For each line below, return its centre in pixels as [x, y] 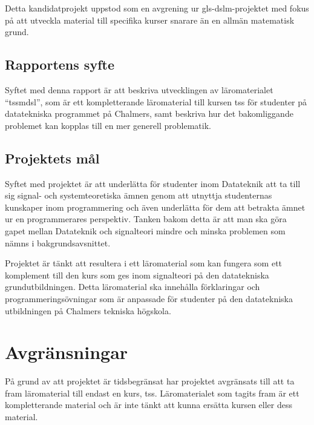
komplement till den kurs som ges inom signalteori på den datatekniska [137, 275]
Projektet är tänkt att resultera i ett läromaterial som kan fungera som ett [144, 263]
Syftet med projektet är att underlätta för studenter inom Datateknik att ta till [153, 183]
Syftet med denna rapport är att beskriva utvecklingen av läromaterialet [139, 89]
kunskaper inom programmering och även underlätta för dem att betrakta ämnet [155, 207]
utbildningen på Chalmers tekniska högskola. [88, 310]
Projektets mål [52, 158]
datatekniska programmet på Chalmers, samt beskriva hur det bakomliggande [149, 114]
